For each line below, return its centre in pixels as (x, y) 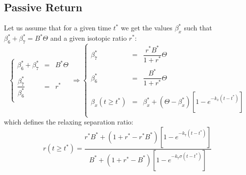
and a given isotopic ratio (88, 38)
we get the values (147, 28)
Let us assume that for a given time (58, 28)
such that (198, 28)
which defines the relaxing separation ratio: (69, 122)
